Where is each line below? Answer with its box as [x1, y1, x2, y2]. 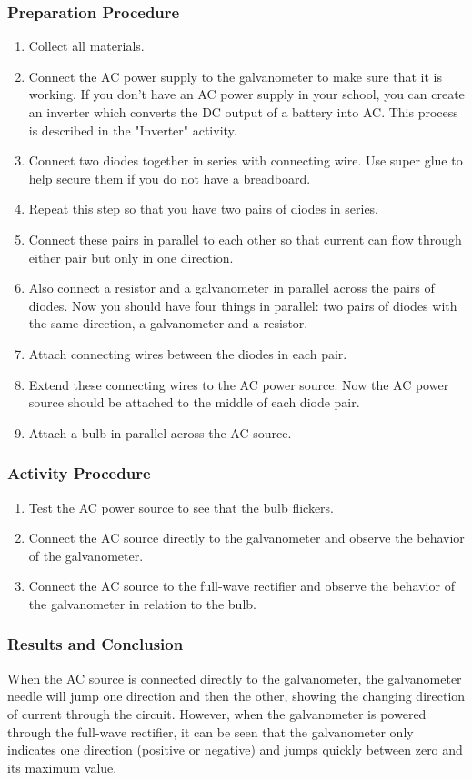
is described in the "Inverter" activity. [28, 120, 237, 139]
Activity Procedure [7, 462, 151, 485]
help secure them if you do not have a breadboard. [28, 168, 311, 187]
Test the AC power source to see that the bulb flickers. [28, 497, 334, 516]
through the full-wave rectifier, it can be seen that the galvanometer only [7, 722, 414, 741]
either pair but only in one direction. [28, 247, 234, 266]
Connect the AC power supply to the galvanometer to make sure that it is [28, 66, 442, 85]
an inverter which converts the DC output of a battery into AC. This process [28, 103, 458, 121]
